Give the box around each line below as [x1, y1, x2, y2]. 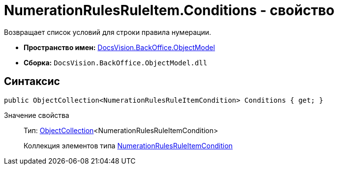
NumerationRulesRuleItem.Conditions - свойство [4, 2, 335, 19]
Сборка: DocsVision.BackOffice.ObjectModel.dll [24, 58, 208, 67]
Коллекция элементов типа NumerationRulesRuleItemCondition [24, 141, 233, 150]
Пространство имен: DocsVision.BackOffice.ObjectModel [24, 43, 215, 52]
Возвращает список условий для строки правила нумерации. [4, 28, 212, 36]
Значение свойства [4, 111, 69, 119]
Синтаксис [4, 75, 60, 88]
